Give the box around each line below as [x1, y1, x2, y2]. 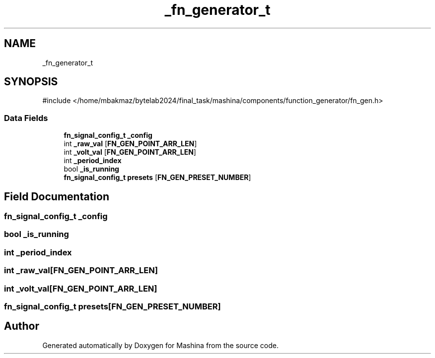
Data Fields [4, 113, 48, 123]
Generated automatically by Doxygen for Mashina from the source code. [42, 341, 279, 350]
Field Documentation [4, 190, 109, 203]
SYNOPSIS [4, 75, 58, 88]
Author [4, 320, 39, 333]
